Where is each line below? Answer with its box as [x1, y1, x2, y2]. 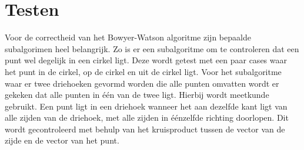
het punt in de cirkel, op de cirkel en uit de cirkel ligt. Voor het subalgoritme [5, 65, 282, 77]
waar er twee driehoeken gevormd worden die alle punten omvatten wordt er [5, 77, 279, 89]
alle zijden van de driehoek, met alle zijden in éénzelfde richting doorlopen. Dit [5, 111, 289, 124]
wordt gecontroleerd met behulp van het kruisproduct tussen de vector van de [5, 122, 285, 135]
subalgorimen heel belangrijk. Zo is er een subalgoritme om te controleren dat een [5, 42, 299, 54]
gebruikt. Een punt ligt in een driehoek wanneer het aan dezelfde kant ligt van [5, 100, 288, 112]
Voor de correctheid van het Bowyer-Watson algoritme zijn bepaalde [5, 31, 251, 43]
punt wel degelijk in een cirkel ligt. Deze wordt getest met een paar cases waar [5, 54, 287, 66]
